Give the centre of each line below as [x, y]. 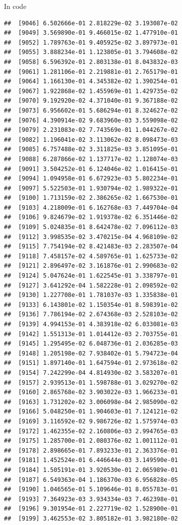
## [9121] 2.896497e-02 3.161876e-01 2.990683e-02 [91, 266]
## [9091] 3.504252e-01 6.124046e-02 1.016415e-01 [91, 169]
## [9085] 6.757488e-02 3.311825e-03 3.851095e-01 [91, 149]
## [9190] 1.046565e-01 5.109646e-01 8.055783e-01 [91, 490]
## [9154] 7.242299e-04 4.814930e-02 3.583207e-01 [91, 373]
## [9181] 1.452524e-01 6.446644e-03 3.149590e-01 [91, 460]
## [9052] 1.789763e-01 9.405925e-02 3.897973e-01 [91, 42]
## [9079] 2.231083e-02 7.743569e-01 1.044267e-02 [91, 130]
